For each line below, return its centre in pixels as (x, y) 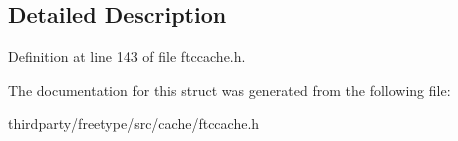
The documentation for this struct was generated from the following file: (229, 89)
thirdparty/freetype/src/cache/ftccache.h (134, 123)
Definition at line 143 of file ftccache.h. (127, 56)
